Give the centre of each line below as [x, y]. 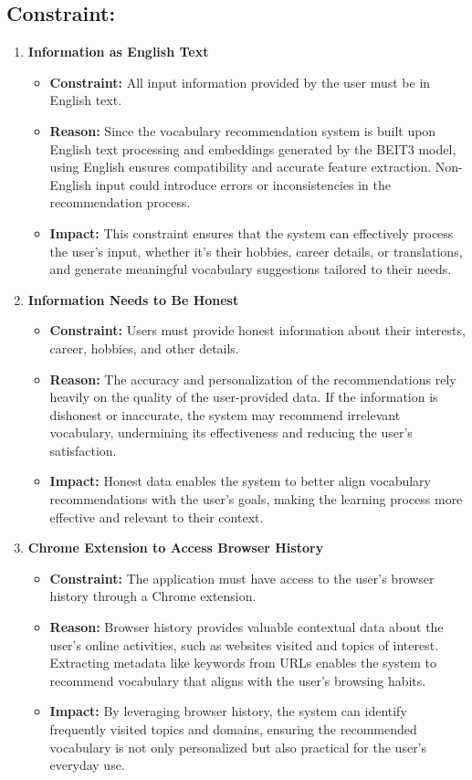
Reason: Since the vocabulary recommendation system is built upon [243, 130]
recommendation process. [120, 202]
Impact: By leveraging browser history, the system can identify [228, 711]
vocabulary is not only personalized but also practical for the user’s [238, 747]
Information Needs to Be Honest [133, 299]
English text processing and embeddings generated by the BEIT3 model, [253, 148]
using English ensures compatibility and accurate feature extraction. [241, 167]
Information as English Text [118, 52]
